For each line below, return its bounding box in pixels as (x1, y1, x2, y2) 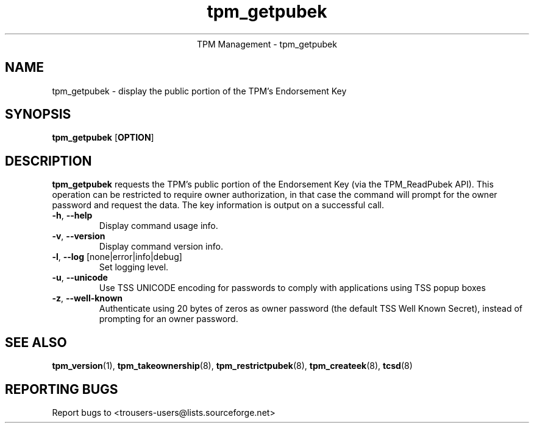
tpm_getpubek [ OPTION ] (52, 132, 154, 143)
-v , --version (52, 231, 105, 242)
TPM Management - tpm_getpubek (197, 38, 337, 49)
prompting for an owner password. (99, 314, 238, 325)
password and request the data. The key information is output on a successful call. (52, 200, 384, 211)
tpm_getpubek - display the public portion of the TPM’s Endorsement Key (52, 85, 347, 96)
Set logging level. (99, 262, 169, 273)
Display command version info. (99, 241, 223, 252)
